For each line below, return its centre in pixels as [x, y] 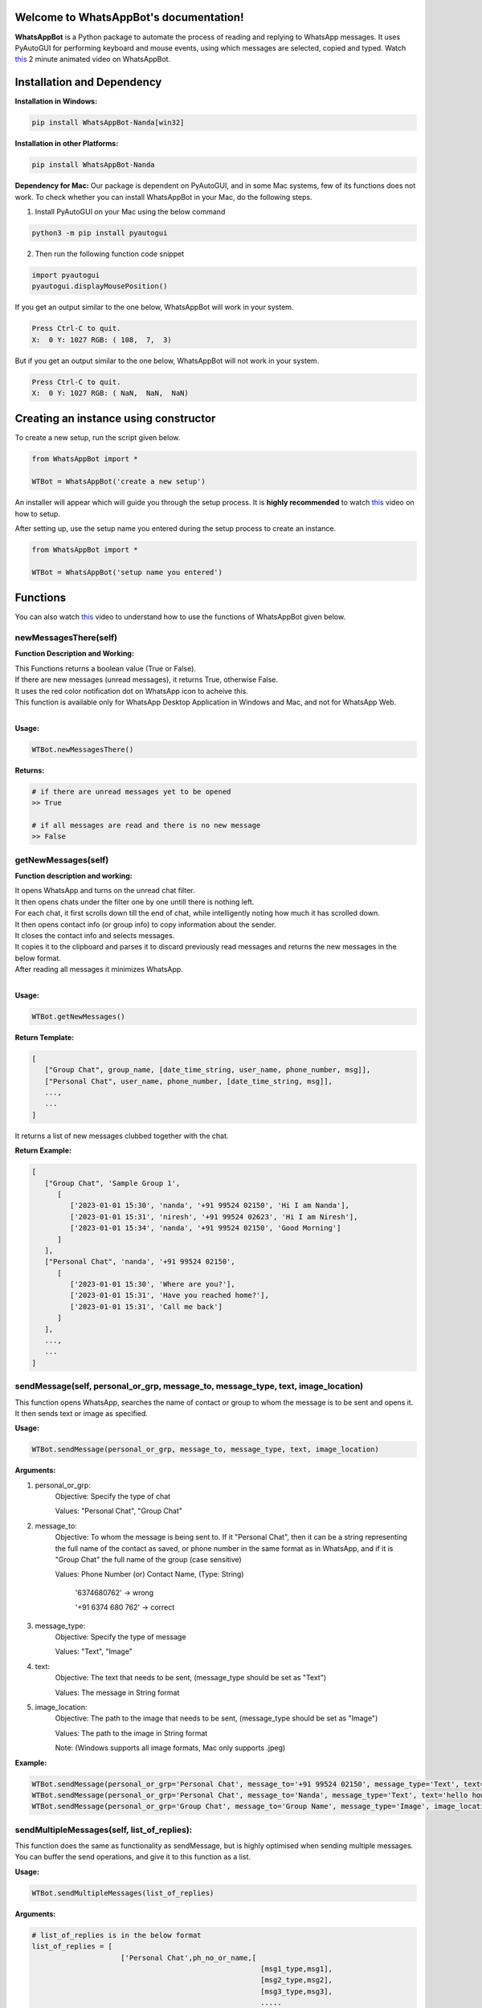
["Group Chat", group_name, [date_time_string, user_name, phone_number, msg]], [208, 1070]
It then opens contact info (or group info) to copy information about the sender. [145, 924]
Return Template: [45, 1037]
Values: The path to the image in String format [131, 1733]
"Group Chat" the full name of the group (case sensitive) [149, 1560]
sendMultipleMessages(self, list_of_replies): [104, 1830]
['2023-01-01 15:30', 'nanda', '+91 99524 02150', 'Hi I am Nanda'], [209, 1206]
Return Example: [43, 1151]
